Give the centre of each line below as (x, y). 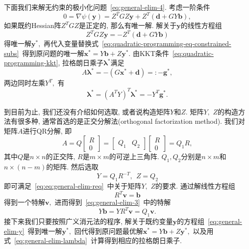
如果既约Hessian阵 (33, 25)
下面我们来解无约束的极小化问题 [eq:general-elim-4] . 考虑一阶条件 (107, 7)
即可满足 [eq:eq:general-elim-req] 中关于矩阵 (73, 186)
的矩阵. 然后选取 (72, 167)
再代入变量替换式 (71, 43)
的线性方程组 (201, 25)
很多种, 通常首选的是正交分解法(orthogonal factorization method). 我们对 (131, 121)
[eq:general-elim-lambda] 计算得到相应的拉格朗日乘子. (98, 240)
